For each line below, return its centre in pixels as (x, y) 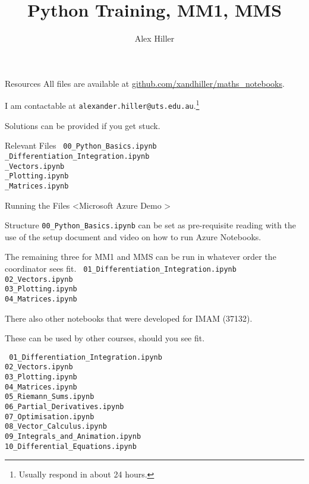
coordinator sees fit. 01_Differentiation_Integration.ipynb (121, 268)
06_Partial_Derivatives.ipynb (64, 407)
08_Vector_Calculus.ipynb (56, 427)
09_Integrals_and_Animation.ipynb (73, 436)
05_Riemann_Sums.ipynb (50, 397)
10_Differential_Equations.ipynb (71, 446)
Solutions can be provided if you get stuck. (83, 125)
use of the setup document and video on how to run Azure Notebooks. (133, 236)
